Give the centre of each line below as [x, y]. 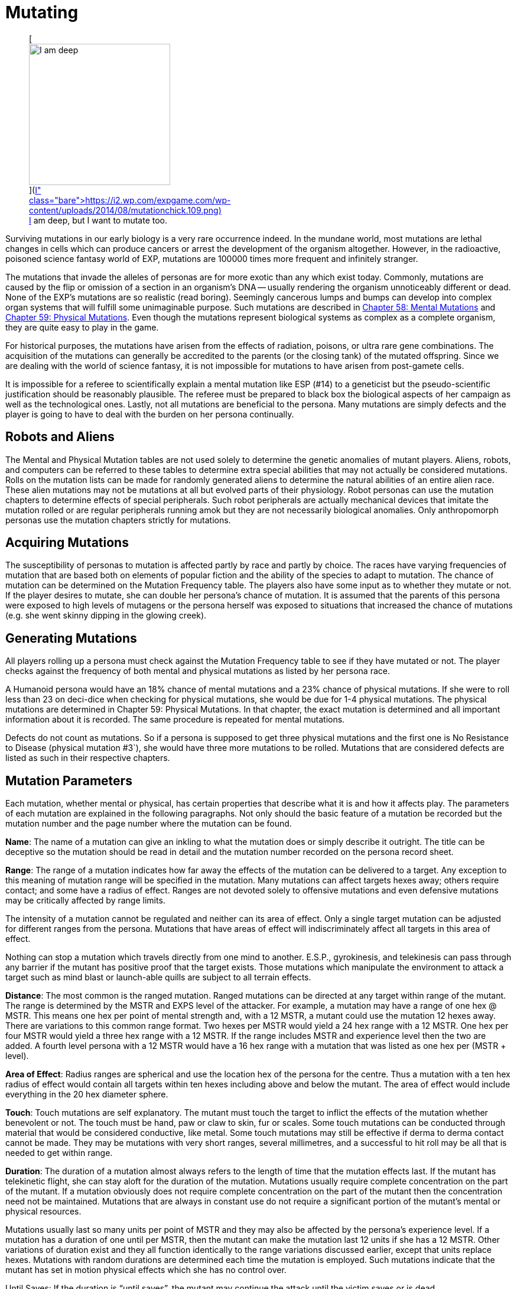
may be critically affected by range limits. [85, 901]
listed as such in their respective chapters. [88, 758]
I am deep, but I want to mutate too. [98, 220]
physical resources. [43, 1212]
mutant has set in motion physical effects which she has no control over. [146, 1270]
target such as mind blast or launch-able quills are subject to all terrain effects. [158, 977]
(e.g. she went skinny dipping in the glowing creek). [106, 616]
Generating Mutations [71, 638]
